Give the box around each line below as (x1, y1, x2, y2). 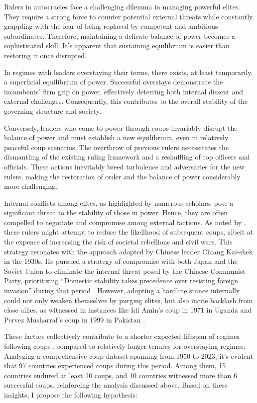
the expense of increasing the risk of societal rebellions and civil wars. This (4, 237, 233, 247)
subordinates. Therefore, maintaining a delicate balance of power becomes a (4, 30, 235, 41)
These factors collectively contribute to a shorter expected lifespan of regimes (4, 331, 240, 341)
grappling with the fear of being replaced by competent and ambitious (4, 21, 218, 31)
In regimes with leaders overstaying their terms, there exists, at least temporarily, (4, 67, 253, 77)
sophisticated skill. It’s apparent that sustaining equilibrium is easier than (4, 40, 230, 51)
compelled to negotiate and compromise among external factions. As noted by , (4, 217, 246, 227)
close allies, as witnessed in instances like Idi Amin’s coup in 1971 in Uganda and (4, 305, 252, 315)
